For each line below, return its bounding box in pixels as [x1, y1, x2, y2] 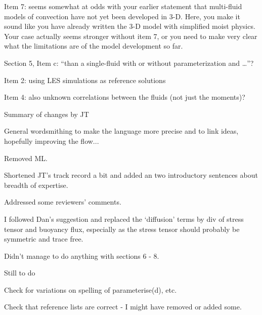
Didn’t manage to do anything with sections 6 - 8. [4, 250, 159, 261]
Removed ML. [4, 152, 48, 163]
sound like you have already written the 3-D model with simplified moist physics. [4, 21, 255, 31]
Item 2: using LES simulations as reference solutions [4, 74, 166, 85]
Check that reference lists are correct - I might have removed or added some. [4, 301, 242, 312]
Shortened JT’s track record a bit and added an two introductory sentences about [4, 170, 258, 180]
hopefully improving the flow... [4, 135, 99, 146]
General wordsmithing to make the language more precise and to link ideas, [4, 126, 239, 136]
